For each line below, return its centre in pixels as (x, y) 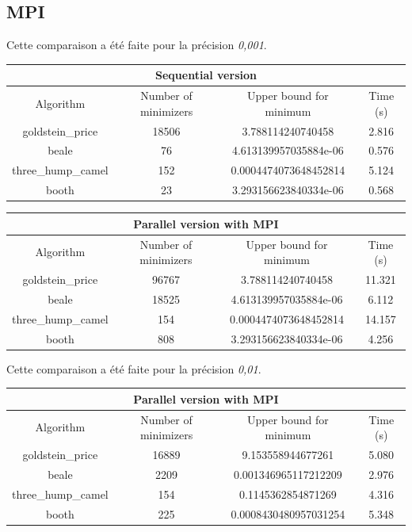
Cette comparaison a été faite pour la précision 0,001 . (137, 45)
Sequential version (206, 75)
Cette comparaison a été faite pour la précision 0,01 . (134, 368)
